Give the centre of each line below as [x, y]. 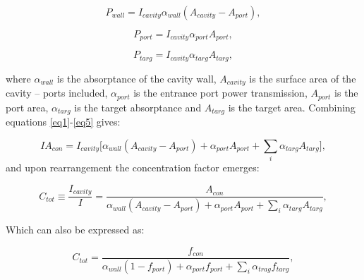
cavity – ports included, [57, 93]
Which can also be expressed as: [75, 230]
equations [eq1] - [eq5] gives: [63, 122]
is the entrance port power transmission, [220, 93]
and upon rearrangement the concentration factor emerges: [133, 168]
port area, [27, 107]
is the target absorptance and [138, 107]
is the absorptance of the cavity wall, [136, 78]
